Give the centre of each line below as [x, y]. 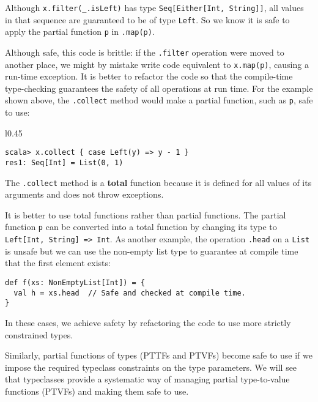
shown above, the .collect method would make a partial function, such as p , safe [159, 100]
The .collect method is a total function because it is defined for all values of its [158, 182]
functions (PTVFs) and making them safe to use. [97, 391]
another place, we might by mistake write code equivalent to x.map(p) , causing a [157, 64]
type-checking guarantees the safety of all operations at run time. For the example [159, 88]
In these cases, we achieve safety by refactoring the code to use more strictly [148, 322]
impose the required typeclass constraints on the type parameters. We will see [151, 367]
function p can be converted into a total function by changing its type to [141, 227]
